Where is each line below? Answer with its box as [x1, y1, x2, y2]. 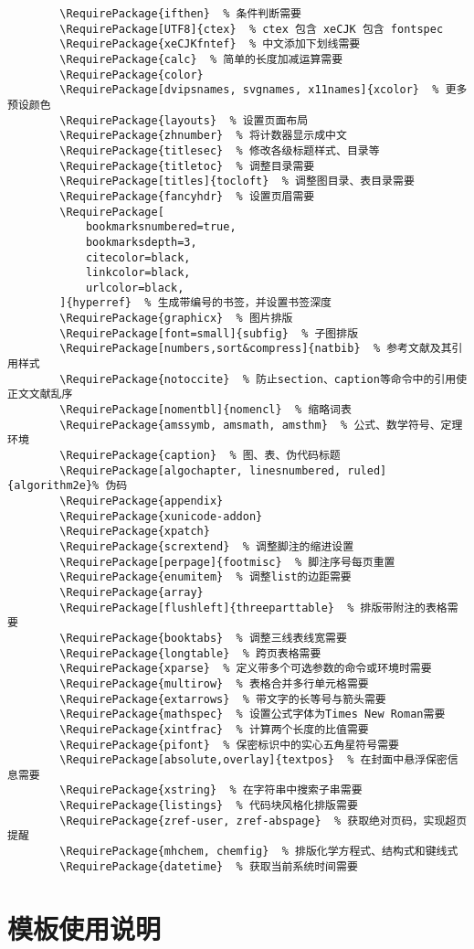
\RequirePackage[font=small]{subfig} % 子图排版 [59, 326, 359, 340]
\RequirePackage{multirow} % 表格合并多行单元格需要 [59, 677, 369, 690]
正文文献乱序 [7, 388, 73, 401]
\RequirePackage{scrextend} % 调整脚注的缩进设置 [59, 539, 354, 553]
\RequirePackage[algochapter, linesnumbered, [59, 464, 342, 477]
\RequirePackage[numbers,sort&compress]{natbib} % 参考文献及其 [59, 342, 452, 356]
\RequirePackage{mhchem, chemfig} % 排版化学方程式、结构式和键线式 [59, 845, 458, 858]
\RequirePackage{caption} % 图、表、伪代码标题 [59, 449, 341, 463]
